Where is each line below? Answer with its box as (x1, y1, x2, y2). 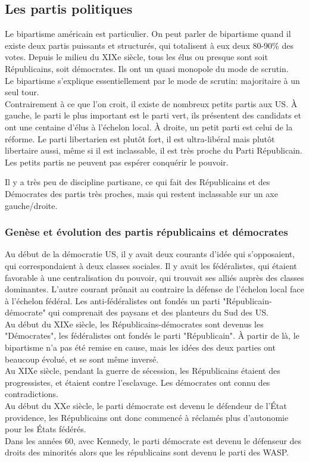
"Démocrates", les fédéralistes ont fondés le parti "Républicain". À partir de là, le (5, 329, 299, 342)
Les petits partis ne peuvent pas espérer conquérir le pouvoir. (5, 155, 229, 168)
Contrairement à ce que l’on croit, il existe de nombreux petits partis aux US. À (5, 97, 298, 110)
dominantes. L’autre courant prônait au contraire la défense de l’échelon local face (5, 283, 304, 295)
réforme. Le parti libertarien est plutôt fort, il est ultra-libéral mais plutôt (5, 132, 275, 145)
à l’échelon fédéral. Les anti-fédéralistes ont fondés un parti (5, 294, 220, 307)
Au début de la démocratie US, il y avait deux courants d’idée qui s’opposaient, (5, 248, 295, 260)
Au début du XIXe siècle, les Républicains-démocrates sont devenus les (5, 317, 264, 330)
